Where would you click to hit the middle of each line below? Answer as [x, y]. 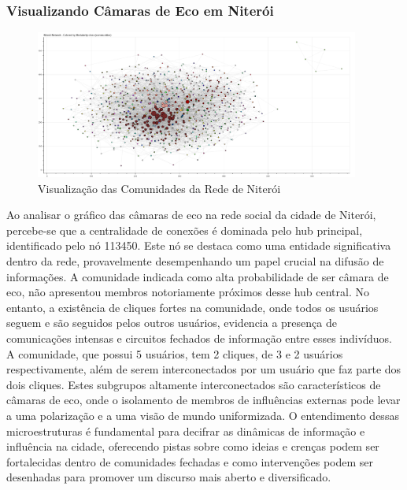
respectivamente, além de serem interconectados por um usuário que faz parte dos [204, 369]
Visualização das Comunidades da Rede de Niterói [159, 188]
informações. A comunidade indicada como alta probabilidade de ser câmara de [198, 276]
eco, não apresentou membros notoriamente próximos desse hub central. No [188, 292]
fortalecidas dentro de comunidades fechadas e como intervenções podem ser [190, 461]
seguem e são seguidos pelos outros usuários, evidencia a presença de [172, 323]
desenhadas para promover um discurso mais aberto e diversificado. [169, 477]
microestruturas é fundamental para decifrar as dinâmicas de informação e [186, 431]
